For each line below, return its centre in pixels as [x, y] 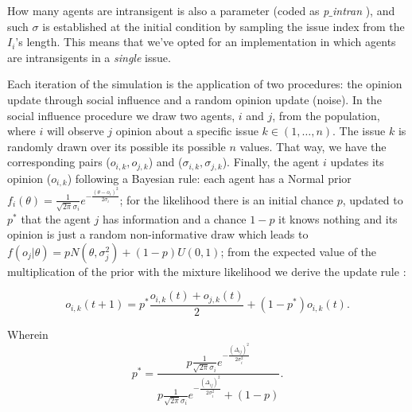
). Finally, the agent [271, 162]
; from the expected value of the [299, 251]
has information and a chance [175, 218]
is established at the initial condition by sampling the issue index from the [223, 26]
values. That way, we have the [313, 146]
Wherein [28, 334]
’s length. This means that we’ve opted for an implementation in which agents [206, 42]
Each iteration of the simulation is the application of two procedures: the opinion [205, 84]
